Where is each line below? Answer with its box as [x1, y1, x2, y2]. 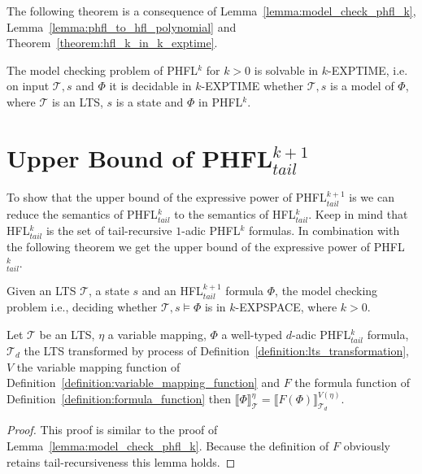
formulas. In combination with [248, 221, 400, 238]
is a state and [115, 93, 184, 110]
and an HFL [141, 281, 203, 298]
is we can [349, 189, 394, 206]
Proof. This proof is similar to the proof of [7, 421, 218, 438]
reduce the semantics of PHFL [7, 205, 158, 222]
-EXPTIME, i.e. [328, 61, 408, 78]
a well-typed [221, 325, 283, 342]
